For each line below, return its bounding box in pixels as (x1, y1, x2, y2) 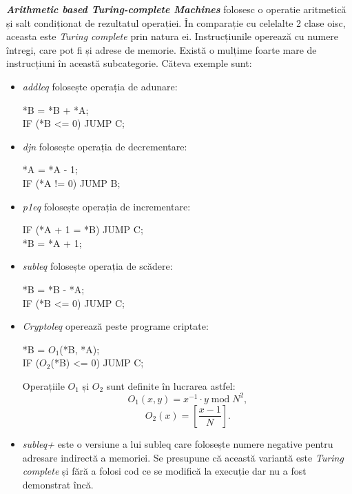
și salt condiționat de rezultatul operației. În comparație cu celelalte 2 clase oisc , (6, 15, 346, 30)
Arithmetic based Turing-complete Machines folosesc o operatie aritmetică (6, 2, 346, 16)
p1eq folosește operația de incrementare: (22, 199, 191, 213)
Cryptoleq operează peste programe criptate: (22, 319, 209, 333)
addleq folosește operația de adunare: (22, 79, 178, 93)
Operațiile (22, 378, 65, 393)
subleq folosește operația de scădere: (22, 259, 173, 273)
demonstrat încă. (22, 477, 94, 491)
